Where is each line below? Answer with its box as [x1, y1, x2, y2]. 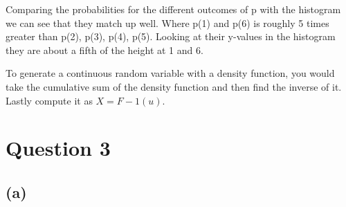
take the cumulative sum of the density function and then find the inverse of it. [6, 79, 342, 93]
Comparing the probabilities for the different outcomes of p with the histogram [6, 2, 341, 16]
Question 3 [6, 134, 111, 162]
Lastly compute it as [6, 93, 93, 107]
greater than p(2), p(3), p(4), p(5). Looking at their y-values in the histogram [6, 29, 336, 44]
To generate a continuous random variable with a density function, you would [6, 66, 335, 80]
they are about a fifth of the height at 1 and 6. [6, 42, 203, 57]
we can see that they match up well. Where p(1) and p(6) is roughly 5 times [6, 15, 329, 30]
